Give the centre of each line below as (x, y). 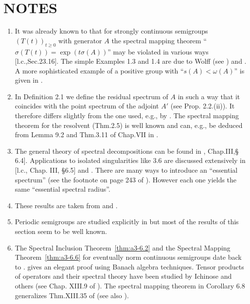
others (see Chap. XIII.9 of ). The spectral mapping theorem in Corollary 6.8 (130, 285)
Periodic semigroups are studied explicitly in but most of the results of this (127, 222)
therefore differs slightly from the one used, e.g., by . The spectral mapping (127, 116)
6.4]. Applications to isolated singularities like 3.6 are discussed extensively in (130, 160)
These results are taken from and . (66, 205)
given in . (29, 80)
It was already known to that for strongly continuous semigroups (111, 31)
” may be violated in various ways (158, 51)
